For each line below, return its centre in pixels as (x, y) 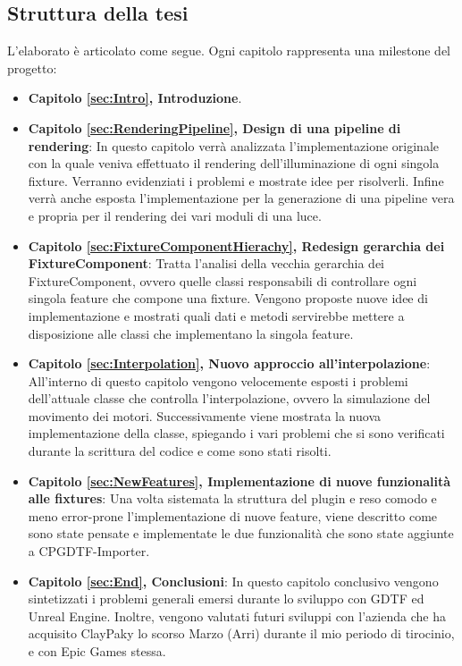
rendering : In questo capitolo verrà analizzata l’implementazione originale (233, 145)
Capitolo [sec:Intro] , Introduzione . (135, 98)
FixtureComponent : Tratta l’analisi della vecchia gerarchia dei (206, 263)
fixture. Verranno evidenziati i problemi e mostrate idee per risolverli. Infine (236, 180)
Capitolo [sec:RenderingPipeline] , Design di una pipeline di (214, 127)
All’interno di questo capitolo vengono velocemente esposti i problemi (218, 380)
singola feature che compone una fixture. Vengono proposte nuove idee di (228, 298)
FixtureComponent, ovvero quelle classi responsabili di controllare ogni (223, 280)
